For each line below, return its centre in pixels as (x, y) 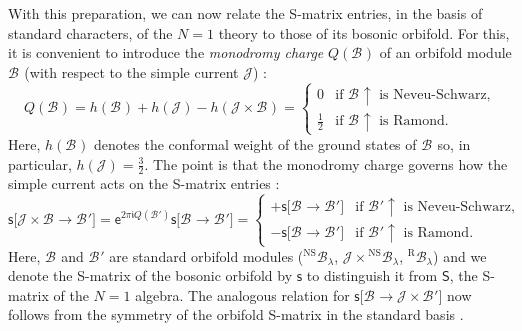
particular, (40, 163)
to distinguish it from (372, 275)
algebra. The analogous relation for (242, 294)
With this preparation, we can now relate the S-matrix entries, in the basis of (245, 13)
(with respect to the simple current (131, 71)
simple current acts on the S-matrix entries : (144, 183)
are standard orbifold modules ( (206, 255)
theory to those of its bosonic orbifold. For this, (364, 32)
